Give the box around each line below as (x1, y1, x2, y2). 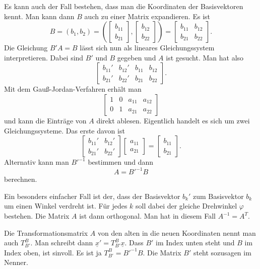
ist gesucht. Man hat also (166, 52, 244, 62)
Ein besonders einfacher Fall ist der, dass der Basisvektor (4, 190, 180, 201)
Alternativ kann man (4, 157, 69, 167)
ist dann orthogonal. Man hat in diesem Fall (79, 211, 216, 221)
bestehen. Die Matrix (4, 211, 70, 221)
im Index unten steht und (156, 237, 235, 248)
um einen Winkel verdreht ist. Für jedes (4, 200, 127, 211)
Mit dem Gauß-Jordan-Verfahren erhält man (4, 84, 142, 94)
